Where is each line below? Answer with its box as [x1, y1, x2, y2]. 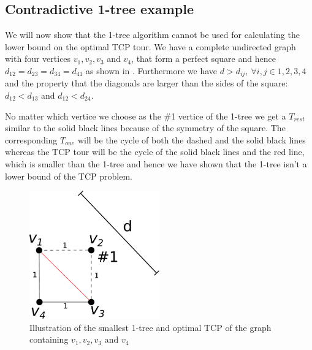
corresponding [5, 133, 58, 146]
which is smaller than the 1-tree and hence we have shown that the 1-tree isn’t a [5, 158, 307, 170]
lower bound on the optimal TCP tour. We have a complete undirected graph [5, 40, 296, 53]
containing [29, 333, 69, 346]
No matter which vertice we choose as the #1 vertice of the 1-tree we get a [5, 109, 286, 122]
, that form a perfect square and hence [131, 52, 276, 65]
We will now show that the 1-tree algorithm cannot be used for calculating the [5, 28, 300, 41]
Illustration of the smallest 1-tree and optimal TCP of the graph [29, 321, 272, 333]
